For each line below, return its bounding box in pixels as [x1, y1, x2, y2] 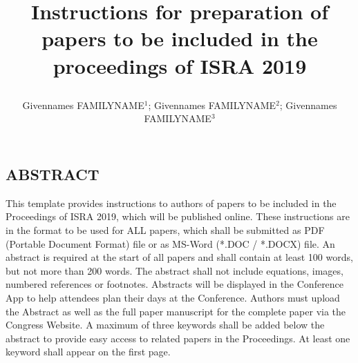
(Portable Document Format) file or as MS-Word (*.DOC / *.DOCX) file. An [6, 236, 335, 251]
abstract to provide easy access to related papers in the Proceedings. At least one [6, 331, 350, 345]
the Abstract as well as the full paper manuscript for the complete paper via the [6, 304, 346, 318]
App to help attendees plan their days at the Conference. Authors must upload [6, 290, 340, 304]
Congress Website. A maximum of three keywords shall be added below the [6, 317, 325, 332]
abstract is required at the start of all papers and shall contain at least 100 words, [6, 250, 353, 264]
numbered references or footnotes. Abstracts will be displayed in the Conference [6, 277, 344, 291]
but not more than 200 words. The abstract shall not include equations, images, [6, 263, 343, 277]
